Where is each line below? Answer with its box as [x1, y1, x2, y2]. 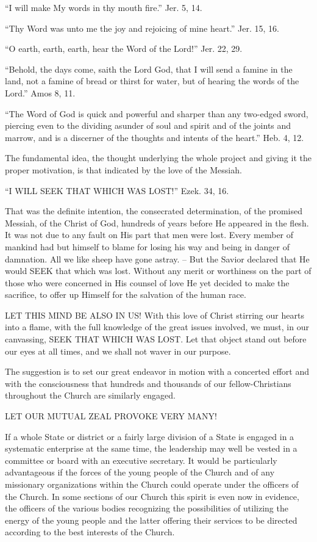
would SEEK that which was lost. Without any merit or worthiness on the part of [5, 264, 312, 277]
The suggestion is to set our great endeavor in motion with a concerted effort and [5, 365, 310, 378]
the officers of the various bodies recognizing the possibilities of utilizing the [5, 502, 288, 515]
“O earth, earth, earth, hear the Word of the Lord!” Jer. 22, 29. [5, 42, 243, 55]
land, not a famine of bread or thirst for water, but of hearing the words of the [5, 74, 299, 87]
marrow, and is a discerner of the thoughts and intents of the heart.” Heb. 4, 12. [5, 131, 304, 143]
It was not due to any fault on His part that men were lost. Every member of [5, 228, 294, 241]
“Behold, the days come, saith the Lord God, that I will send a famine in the [5, 62, 293, 75]
